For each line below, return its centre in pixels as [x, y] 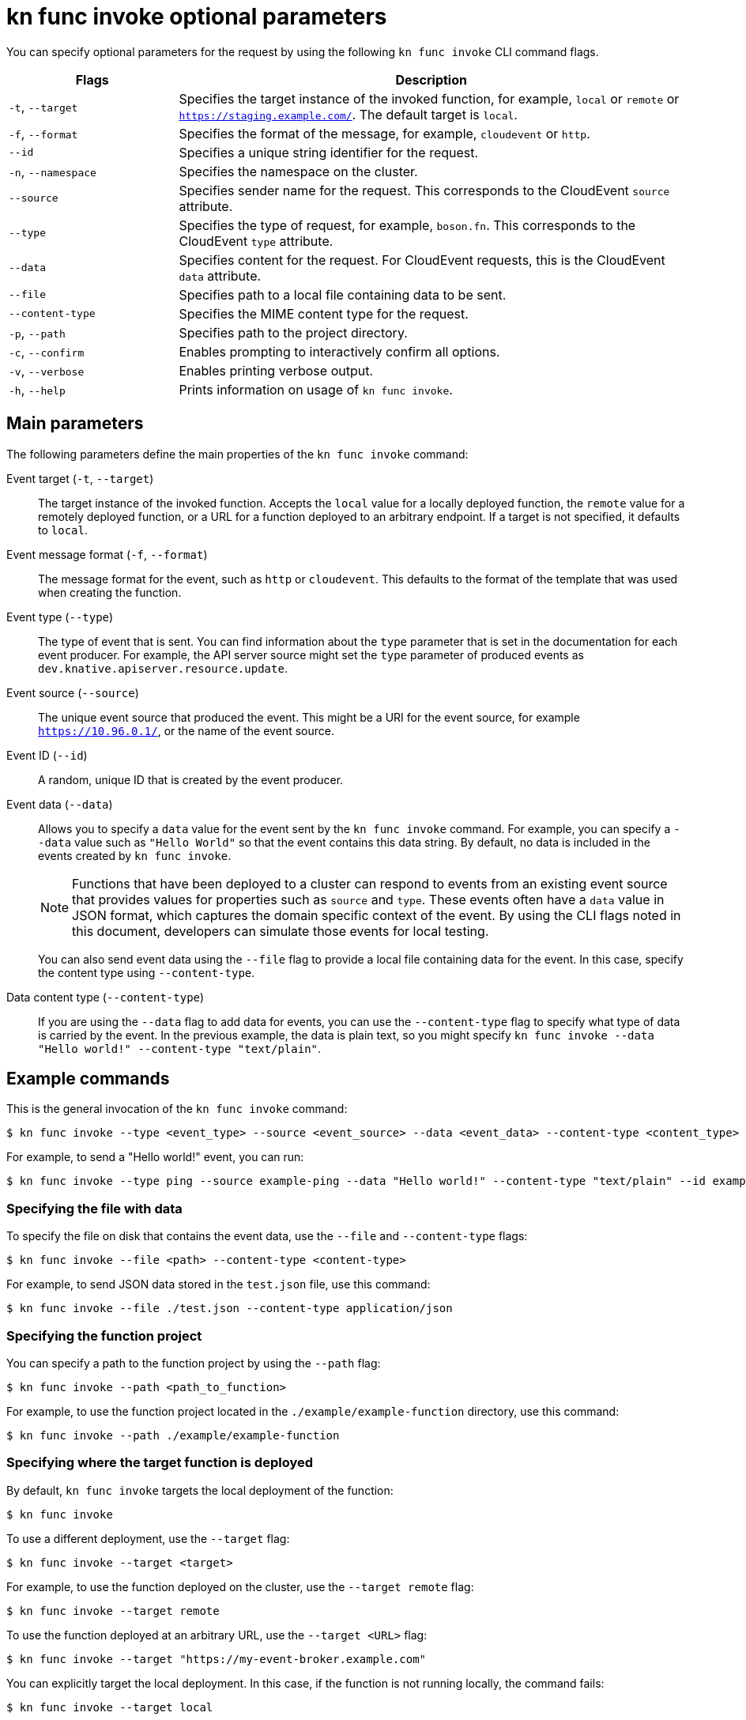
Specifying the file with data [94, 1208]
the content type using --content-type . [147, 972]
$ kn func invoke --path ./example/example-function [173, 1435]
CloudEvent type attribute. [256, 241]
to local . [63, 530]
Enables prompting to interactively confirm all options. [339, 351]
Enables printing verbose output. [276, 370]
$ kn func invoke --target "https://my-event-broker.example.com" [217, 1659]
